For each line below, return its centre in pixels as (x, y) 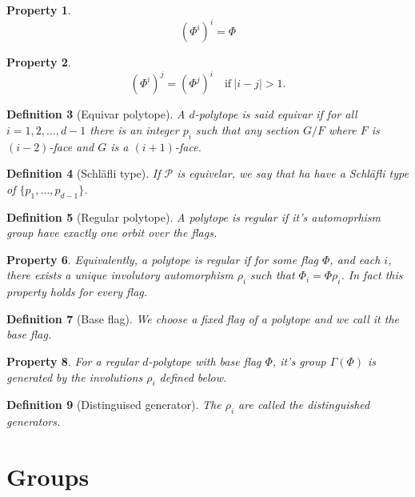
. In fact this (372, 275)
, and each (355, 259)
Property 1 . (39, 10)
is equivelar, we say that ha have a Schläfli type (293, 173)
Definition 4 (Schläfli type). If (84, 173)
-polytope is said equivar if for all (276, 114)
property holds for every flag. (77, 292)
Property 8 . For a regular (73, 361)
